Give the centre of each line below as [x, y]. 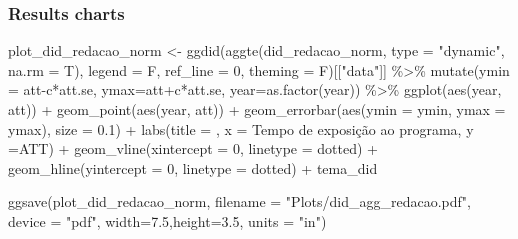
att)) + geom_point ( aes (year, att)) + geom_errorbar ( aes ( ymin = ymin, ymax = [257, 109]
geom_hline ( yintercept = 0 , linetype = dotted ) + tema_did [193, 167]
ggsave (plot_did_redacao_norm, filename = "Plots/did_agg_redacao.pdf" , [239, 201]
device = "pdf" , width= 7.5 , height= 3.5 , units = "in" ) [167, 220]
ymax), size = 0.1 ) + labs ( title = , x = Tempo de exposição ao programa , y [241, 128]
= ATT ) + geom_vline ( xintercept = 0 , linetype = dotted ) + [193, 148]
